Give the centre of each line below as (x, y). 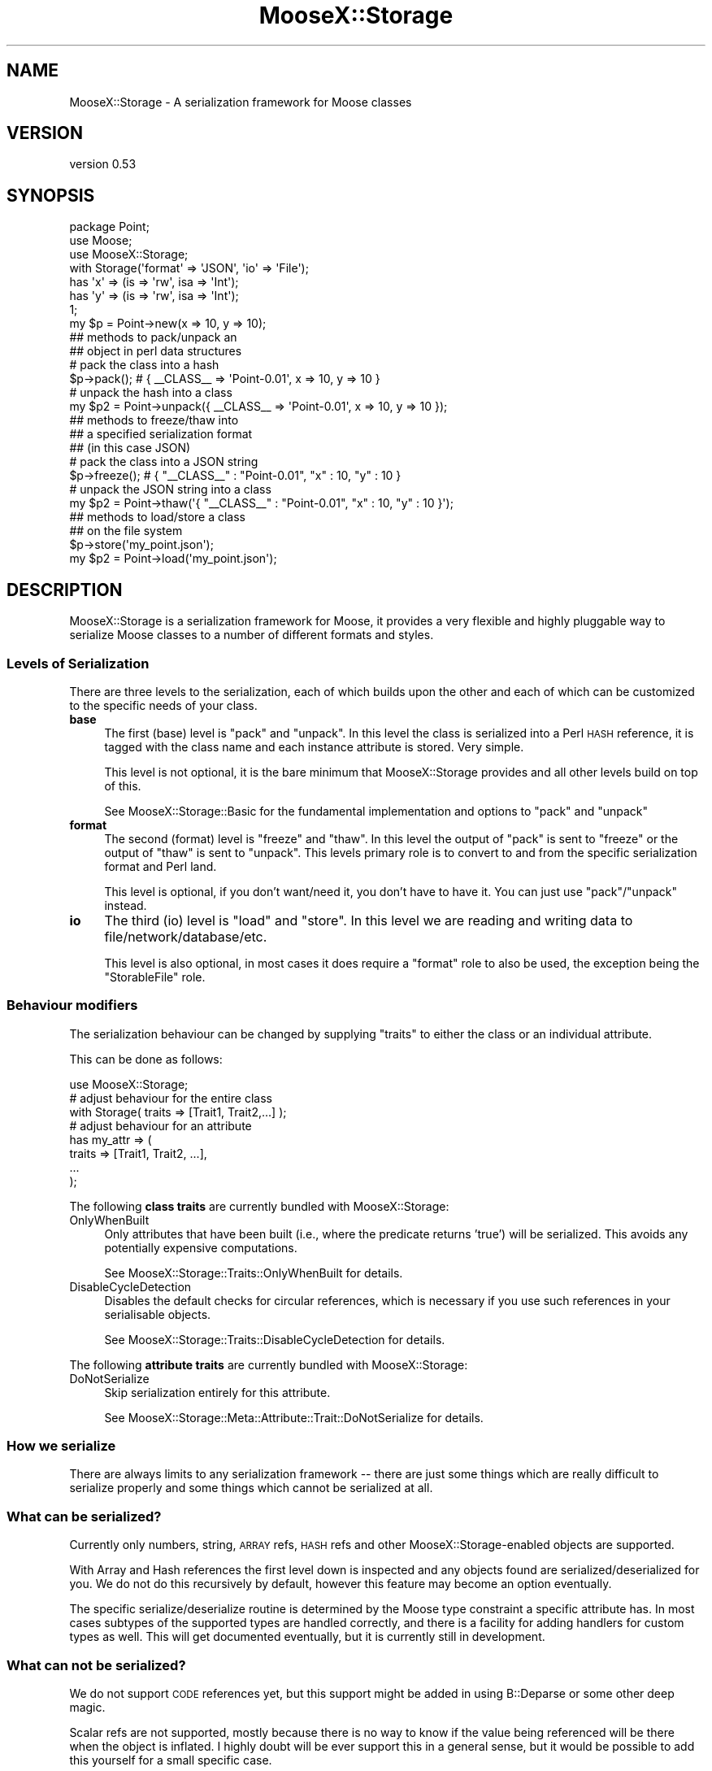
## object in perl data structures (156, 351)
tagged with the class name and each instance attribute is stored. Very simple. (314, 746)
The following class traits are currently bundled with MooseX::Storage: (259, 1206)
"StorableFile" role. (155, 977)
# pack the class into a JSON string (164, 462)
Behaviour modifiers (72, 1005)
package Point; (109, 227)
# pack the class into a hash (144, 365)
